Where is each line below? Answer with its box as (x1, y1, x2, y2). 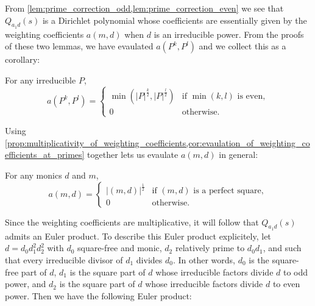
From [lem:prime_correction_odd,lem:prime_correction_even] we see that (5, 2, 284, 14)
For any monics (5, 168, 62, 181)
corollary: (5, 53, 40, 66)
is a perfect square (193, 187, 261, 196)
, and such (263, 241, 302, 254)
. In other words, (172, 253, 235, 266)
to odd (283, 265, 308, 278)
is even (237, 91, 263, 101)
